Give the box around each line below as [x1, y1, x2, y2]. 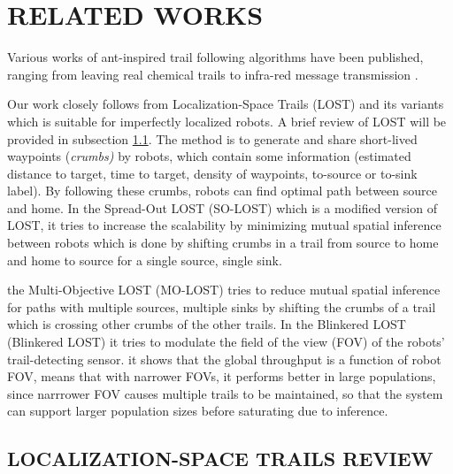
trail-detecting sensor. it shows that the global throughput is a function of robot [7, 349, 441, 368]
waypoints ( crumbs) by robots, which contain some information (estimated [7, 147, 411, 165]
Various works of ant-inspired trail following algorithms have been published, [7, 48, 424, 66]
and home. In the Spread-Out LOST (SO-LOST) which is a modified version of [7, 198, 437, 217]
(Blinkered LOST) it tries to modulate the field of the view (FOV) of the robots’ [7, 333, 445, 351]
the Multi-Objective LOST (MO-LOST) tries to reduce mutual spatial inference [7, 280, 441, 299]
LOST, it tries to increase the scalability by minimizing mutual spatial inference [7, 216, 441, 234]
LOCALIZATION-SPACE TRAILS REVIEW [7, 445, 434, 472]
